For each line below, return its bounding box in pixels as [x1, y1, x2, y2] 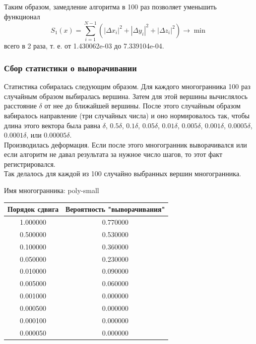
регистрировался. [4, 158, 56, 169]
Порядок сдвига [7, 204, 59, 214]
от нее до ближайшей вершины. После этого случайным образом [44, 100, 241, 111]
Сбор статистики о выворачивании [4, 61, 137, 74]
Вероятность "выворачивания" [65, 204, 165, 214]
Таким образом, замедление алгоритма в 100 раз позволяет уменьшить [4, 1, 217, 11]
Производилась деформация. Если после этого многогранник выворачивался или [4, 139, 247, 149]
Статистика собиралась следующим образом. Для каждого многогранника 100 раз [4, 81, 251, 92]
